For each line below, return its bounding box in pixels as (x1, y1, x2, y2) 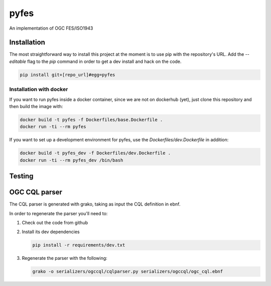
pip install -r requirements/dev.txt (32, 242, 125, 248)
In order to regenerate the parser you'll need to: (9, 210, 108, 216)
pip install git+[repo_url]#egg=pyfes (20, 72, 115, 77)
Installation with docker (9, 86, 68, 93)
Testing (9, 172, 34, 180)
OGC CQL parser (9, 188, 63, 197)
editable (9, 58, 27, 64)
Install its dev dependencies (22, 229, 80, 235)
